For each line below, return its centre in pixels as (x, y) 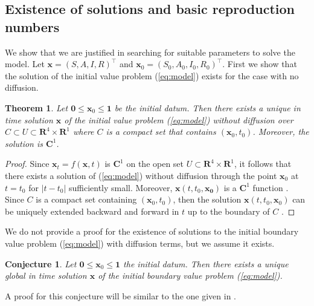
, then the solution (207, 199)
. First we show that (260, 64)
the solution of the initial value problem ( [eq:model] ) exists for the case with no (152, 75)
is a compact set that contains (161, 132)
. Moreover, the (281, 132)
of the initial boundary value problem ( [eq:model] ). (190, 275)
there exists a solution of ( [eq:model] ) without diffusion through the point (141, 175)
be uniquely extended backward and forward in (92, 211)
